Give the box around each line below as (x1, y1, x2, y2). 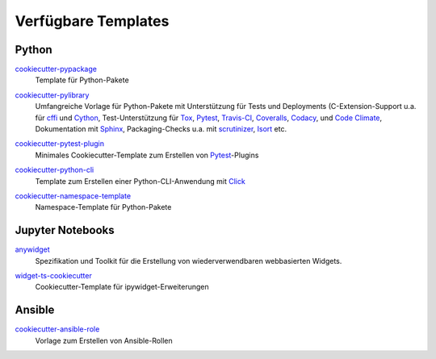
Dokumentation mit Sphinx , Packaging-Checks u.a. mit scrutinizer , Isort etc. (35, 124, 287, 134)
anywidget (15, 244, 50, 254)
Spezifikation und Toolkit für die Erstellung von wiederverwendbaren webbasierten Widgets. (35, 256, 342, 265)
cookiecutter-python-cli (15, 165, 94, 175)
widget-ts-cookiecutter (15, 271, 92, 281)
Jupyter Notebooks (15, 223, 115, 237)
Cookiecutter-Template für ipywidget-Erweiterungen (35, 282, 209, 292)
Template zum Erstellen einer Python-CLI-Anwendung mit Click (35, 176, 245, 186)
